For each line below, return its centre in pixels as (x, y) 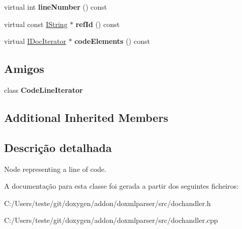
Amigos (24, 69)
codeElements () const (112, 41)
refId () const (98, 24)
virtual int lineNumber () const (56, 7)
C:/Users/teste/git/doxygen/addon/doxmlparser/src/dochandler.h (108, 203)
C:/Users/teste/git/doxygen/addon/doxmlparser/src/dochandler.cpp (111, 220)
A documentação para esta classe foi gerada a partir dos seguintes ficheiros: (122, 186)
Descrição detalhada (58, 147)
